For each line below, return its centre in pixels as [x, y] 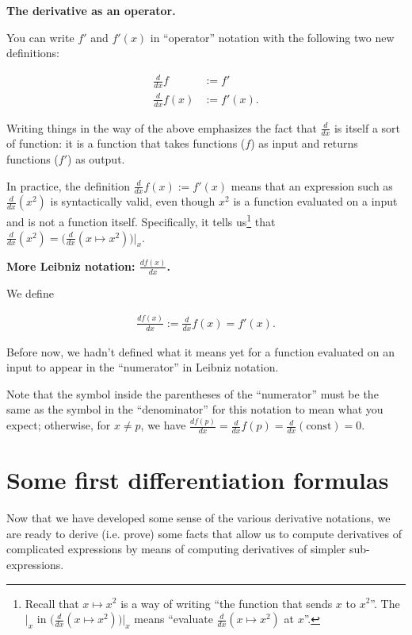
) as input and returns [304, 143]
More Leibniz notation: [71, 266]
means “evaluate [174, 619]
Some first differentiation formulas [198, 480]
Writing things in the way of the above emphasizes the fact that [162, 127]
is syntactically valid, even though [133, 201]
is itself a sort [367, 127]
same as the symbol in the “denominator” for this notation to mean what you [195, 409]
